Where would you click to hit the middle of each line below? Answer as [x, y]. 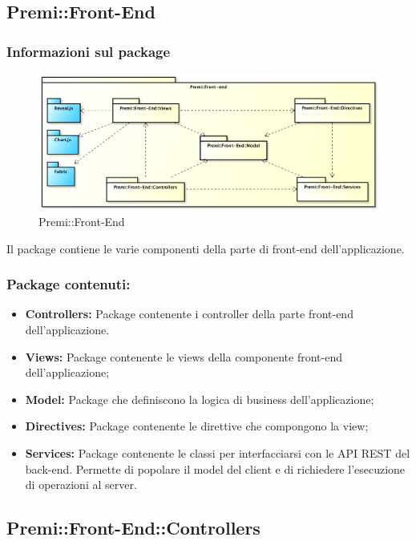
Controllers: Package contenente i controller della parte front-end [189, 314]
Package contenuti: [69, 284]
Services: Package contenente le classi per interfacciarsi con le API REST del [218, 452]
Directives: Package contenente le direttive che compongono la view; [197, 426]
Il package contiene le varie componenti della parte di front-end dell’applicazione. [206, 248]
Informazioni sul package [89, 51]
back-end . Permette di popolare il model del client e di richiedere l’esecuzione [215, 468]
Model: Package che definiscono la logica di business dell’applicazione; [200, 399]
